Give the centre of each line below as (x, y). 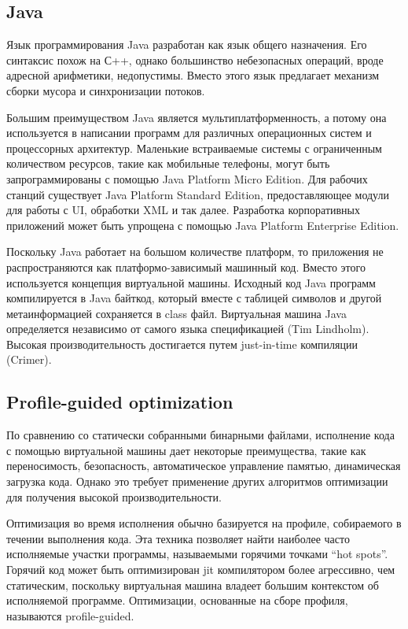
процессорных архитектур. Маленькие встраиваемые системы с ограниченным (194, 148)
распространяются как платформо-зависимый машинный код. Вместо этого (186, 266)
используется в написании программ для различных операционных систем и (189, 133)
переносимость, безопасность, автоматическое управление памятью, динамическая (204, 466)
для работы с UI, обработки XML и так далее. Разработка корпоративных (184, 210)
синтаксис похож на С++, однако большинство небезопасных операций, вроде (195, 59)
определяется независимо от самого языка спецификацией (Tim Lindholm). (188, 329)
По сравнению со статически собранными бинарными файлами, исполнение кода (200, 435)
